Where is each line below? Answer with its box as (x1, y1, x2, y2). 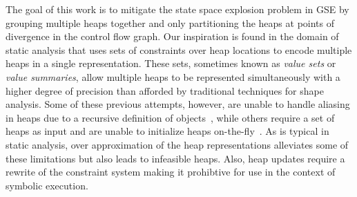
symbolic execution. (6, 178, 88, 192)
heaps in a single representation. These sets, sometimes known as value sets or (6, 56, 336, 71)
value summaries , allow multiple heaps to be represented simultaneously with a (6, 69, 340, 84)
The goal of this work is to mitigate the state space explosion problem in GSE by (6, 2, 349, 16)
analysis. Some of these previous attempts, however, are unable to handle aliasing (6, 97, 350, 111)
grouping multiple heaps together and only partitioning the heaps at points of (6, 15, 335, 30)
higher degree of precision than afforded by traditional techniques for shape (6, 83, 324, 97)
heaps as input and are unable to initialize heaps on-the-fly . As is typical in (6, 124, 329, 138)
